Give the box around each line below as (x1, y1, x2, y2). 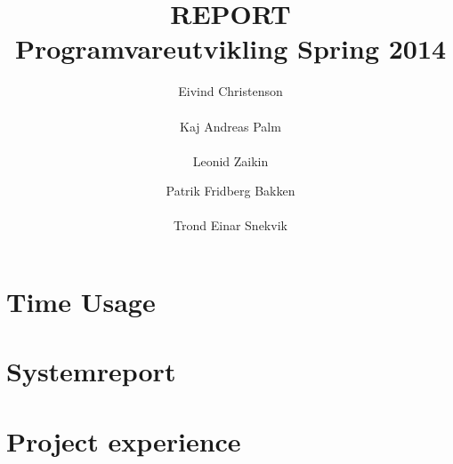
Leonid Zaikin (192, 151, 269, 170)
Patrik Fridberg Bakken (166, 181, 295, 200)
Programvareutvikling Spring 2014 (14, 30, 447, 67)
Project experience (6, 422, 241, 459)
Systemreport (6, 353, 176, 389)
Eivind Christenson (178, 82, 283, 100)
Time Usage (6, 284, 156, 320)
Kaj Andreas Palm (180, 116, 281, 135)
